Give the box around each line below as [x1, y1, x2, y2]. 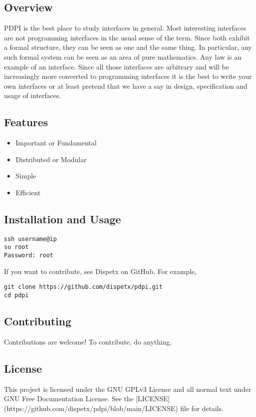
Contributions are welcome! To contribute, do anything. [4, 336, 172, 347]
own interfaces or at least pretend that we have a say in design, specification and [4, 80, 248, 91]
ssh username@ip [4, 235, 57, 243]
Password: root [4, 252, 54, 259]
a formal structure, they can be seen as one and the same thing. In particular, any [4, 42, 252, 52]
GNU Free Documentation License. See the [4, 393, 134, 404]
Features [4, 114, 48, 130]
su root [4, 243, 29, 251]
